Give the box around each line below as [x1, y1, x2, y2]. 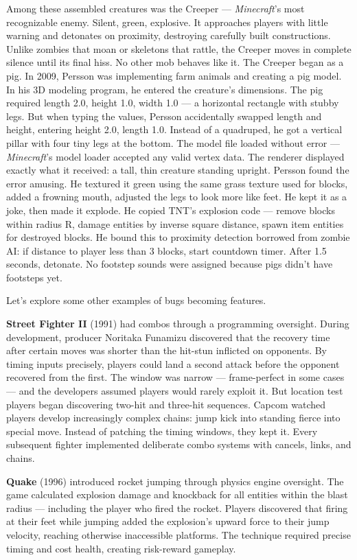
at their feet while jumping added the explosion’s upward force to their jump [6, 514, 330, 528]
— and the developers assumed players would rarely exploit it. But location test [6, 384, 343, 398]
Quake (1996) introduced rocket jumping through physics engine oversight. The [6, 474, 344, 488]
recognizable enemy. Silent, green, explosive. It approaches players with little [6, 14, 328, 29]
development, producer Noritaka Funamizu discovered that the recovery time [6, 329, 330, 344]
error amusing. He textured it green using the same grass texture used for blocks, [6, 176, 348, 190]
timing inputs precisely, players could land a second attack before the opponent [6, 356, 340, 371]
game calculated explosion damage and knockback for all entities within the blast [6, 487, 348, 502]
